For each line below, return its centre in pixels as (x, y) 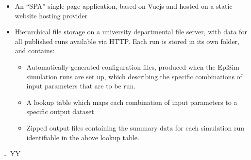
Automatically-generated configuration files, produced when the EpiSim (133, 66)
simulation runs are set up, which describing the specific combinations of (134, 76)
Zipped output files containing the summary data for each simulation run (135, 127)
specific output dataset (60, 111)
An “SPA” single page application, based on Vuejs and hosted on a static (124, 6)
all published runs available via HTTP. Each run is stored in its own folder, (127, 41)
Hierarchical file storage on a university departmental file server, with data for (131, 32)
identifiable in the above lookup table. (83, 137)
